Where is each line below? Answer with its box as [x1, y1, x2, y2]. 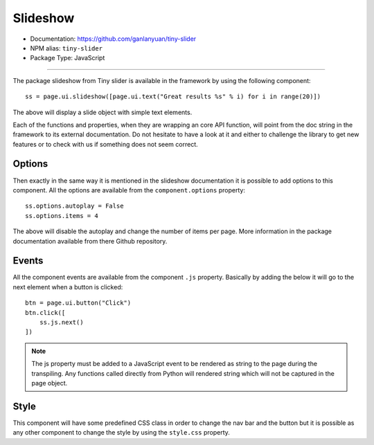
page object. [31, 379, 68, 387]
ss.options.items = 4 [25, 212, 98, 219]
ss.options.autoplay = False [25, 202, 124, 210]
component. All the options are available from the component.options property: [12, 185, 246, 194]
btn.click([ [25, 309, 66, 316]
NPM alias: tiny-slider [30, 44, 103, 52]
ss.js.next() [39, 318, 84, 326]
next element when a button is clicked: [12, 282, 123, 291]
